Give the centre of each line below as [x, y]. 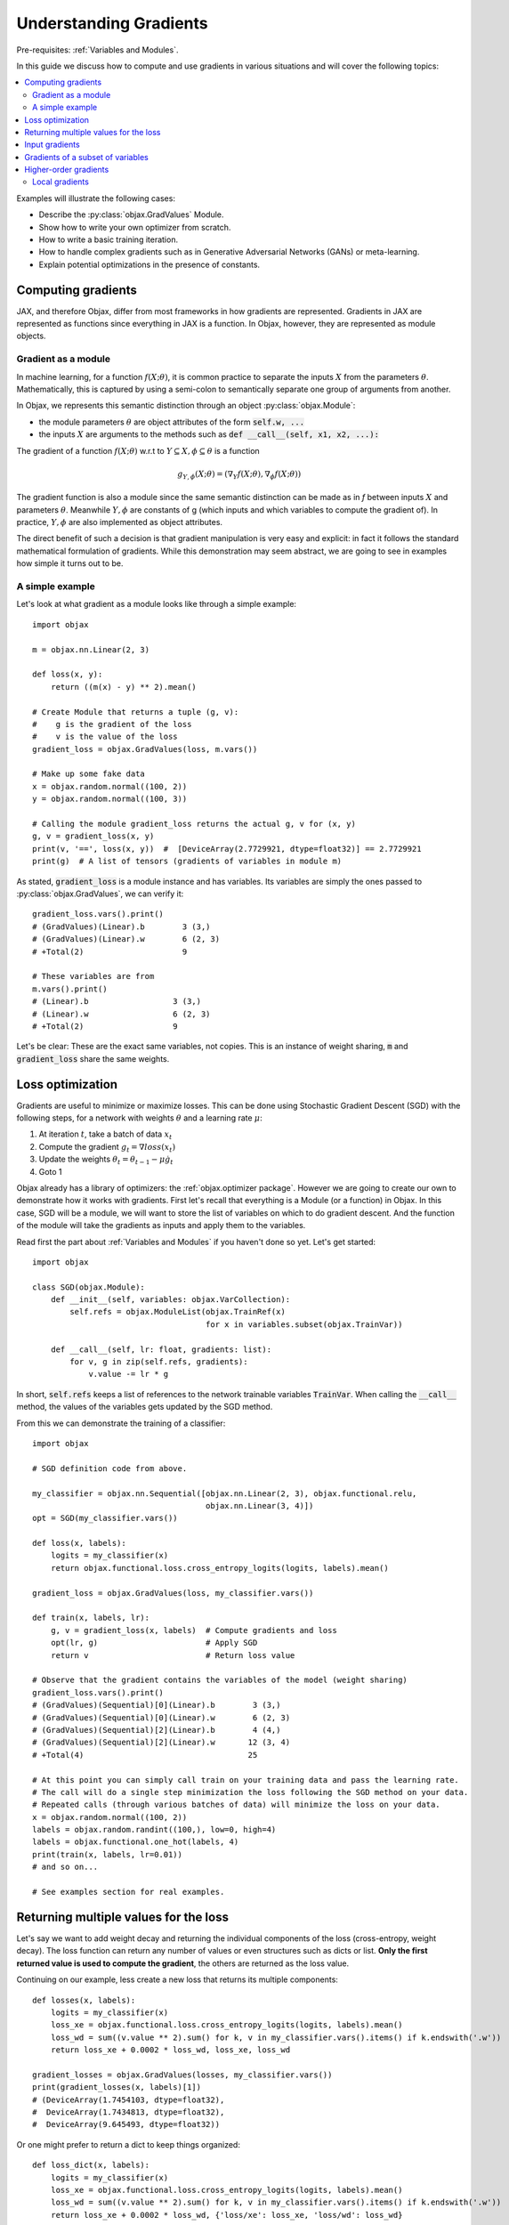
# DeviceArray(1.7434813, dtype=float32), [129, 2112]
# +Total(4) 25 [145, 1755]
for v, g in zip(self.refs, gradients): [159, 1362]
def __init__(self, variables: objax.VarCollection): [170, 1300]
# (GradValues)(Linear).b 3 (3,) [121, 926]
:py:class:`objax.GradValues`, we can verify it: [100, 894]
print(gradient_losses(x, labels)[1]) [117, 2087]
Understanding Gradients [112, 23]
